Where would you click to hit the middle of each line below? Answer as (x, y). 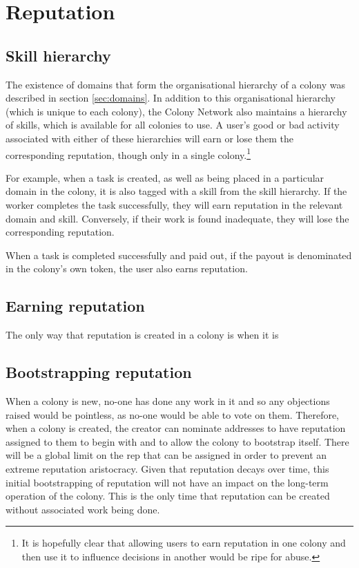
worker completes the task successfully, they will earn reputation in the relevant (174, 204)
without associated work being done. (83, 509)
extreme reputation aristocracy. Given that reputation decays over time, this (167, 468)
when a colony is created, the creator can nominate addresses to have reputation (176, 428)
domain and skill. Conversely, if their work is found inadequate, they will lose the (177, 218)
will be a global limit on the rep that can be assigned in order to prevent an (166, 455)
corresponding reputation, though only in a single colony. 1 (128, 153)
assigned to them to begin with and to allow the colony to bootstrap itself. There (177, 441)
